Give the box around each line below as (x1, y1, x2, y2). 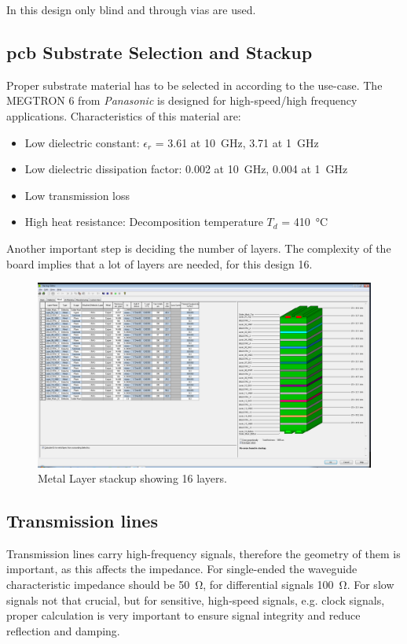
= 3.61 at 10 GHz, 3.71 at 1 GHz (155, 134, 319, 150)
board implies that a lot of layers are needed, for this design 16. (6, 255, 313, 272)
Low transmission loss (24, 187, 130, 203)
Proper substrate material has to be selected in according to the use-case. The (6, 76, 383, 93)
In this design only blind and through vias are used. (6, 2, 256, 17)
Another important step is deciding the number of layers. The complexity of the (6, 239, 391, 256)
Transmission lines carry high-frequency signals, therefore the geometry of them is (6, 545, 401, 561)
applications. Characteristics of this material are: (6, 107, 241, 124)
